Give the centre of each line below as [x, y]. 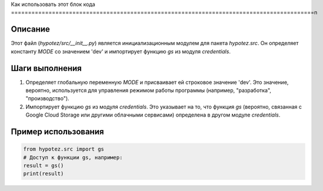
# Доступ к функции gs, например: [73, 157]
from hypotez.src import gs [64, 149]
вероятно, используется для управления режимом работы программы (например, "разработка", [149, 90]
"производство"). [48, 98]
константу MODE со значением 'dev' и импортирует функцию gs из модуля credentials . [121, 51]
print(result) [44, 174]
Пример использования [57, 132]
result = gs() [44, 165]
